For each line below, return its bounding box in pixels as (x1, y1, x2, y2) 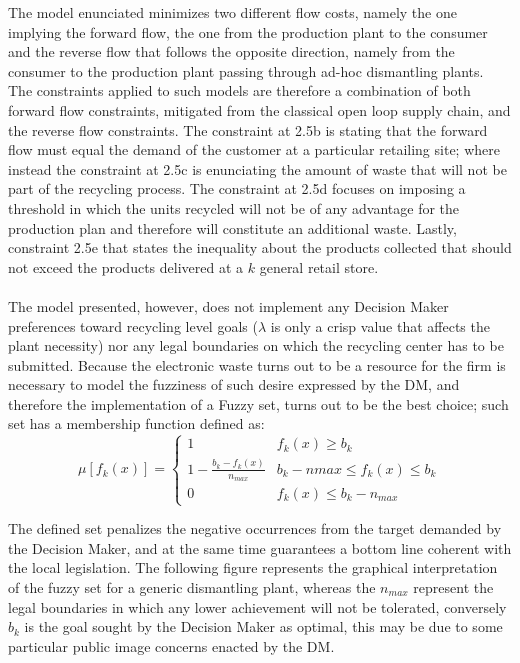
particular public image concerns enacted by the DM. (8, 635, 335, 656)
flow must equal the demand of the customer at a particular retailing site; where (8, 139, 500, 160)
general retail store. (259, 256, 379, 277)
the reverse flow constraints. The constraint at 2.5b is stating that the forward (8, 119, 488, 140)
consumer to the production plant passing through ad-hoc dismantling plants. (8, 60, 484, 81)
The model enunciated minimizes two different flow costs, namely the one (8, 2, 457, 22)
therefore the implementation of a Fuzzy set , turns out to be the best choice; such (8, 393, 509, 414)
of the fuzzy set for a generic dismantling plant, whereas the (8, 577, 376, 597)
